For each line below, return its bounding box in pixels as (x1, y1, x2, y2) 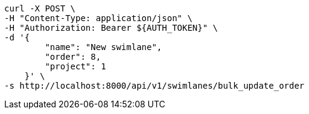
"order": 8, (45, 52, 101, 62)
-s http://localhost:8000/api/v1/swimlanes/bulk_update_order (4, 81, 305, 90)
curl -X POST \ (4, 4, 76, 13)
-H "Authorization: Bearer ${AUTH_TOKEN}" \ (4, 23, 218, 33)
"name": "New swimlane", (45, 42, 162, 52)
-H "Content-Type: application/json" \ (4, 13, 193, 23)
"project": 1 (45, 62, 106, 71)
